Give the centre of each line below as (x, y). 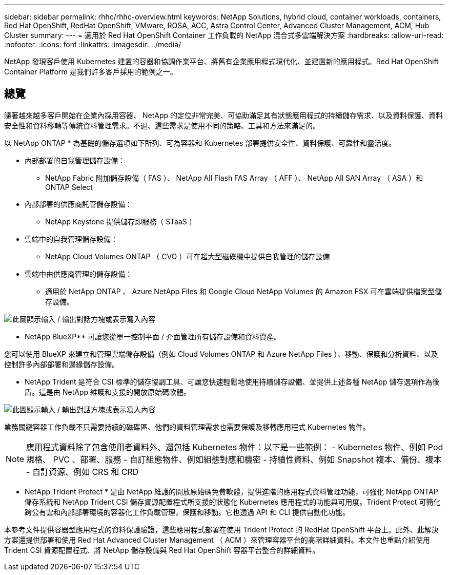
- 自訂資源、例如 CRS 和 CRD (83, 472)
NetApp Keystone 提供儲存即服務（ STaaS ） (121, 221)
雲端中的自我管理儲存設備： (71, 239)
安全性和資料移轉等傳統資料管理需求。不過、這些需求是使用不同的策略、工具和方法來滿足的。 (162, 125)
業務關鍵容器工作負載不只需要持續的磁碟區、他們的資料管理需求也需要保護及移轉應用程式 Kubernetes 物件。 (187, 427)
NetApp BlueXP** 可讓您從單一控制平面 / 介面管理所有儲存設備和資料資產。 (153, 336)
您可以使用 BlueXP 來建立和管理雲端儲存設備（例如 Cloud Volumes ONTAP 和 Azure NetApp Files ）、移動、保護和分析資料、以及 (221, 354)
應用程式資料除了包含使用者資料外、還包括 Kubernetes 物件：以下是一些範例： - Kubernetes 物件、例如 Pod (235, 447)
